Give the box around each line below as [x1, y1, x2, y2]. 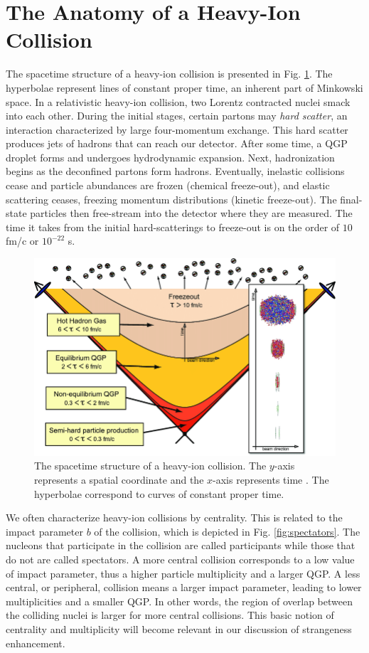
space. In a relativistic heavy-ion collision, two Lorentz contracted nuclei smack [6, 94, 351, 109]
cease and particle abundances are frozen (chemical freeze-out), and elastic [6, 178, 330, 193]
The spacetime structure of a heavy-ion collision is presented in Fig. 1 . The [6, 66, 333, 81]
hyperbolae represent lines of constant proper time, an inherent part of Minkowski [6, 80, 363, 95]
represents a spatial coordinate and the [34, 472, 204, 487]
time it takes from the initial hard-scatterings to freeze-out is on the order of [6, 219, 340, 234]
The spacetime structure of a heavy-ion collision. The [34, 458, 267, 473]
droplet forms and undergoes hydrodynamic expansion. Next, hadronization [6, 149, 335, 164]
